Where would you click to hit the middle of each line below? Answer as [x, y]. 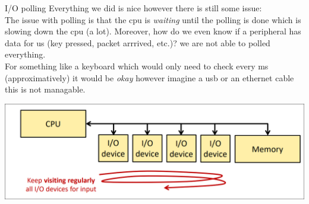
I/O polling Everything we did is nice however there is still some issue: [133, 8]
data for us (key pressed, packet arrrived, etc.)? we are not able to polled [138, 42]
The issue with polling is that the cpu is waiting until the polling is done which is [153, 19]
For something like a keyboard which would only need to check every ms [137, 66]
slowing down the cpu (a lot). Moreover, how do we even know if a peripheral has [153, 31]
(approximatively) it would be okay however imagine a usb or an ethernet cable [149, 77]
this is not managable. [45, 89]
